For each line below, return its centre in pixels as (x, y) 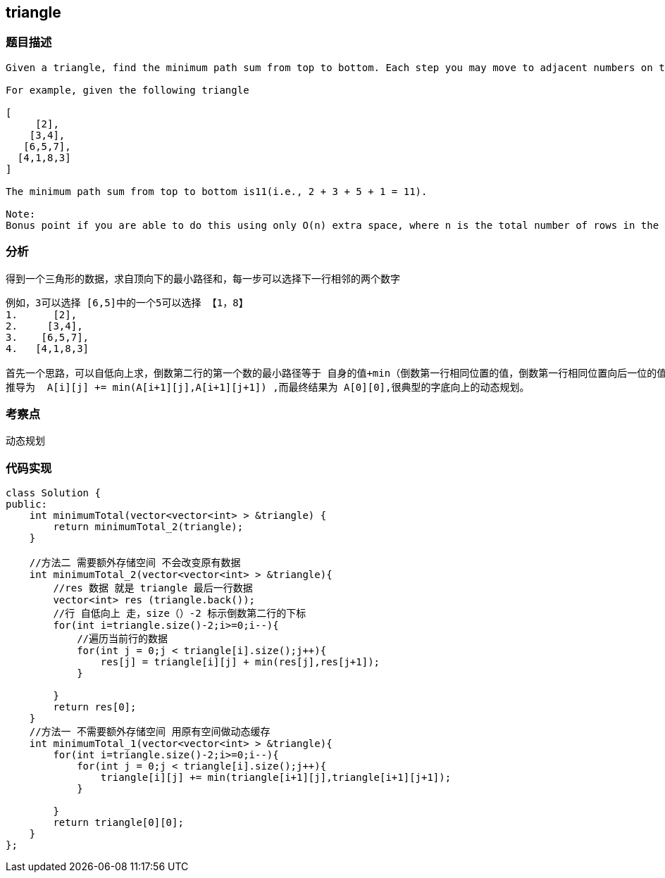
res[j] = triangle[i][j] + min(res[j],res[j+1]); (240, 662)
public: (27, 504)
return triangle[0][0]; (118, 823)
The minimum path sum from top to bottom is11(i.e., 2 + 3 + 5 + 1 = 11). (217, 191)
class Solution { (53, 493)
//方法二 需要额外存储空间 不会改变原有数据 (135, 563)
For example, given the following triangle (128, 90)
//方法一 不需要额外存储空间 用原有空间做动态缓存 (150, 732)
